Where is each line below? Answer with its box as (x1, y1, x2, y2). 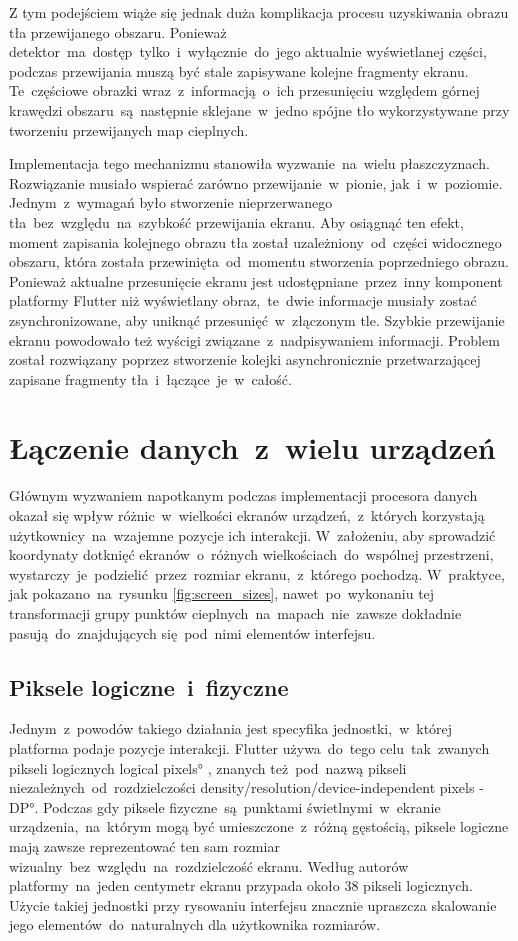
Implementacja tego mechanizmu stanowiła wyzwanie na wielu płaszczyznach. (9, 153, 490, 174)
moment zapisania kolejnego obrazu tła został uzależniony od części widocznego (9, 231, 502, 252)
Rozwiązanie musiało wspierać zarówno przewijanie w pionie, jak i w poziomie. (9, 172, 503, 193)
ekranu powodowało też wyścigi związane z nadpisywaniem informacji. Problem (9, 329, 500, 350)
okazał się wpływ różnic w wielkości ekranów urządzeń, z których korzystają (9, 505, 485, 525)
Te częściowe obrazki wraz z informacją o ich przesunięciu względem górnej (9, 80, 480, 101)
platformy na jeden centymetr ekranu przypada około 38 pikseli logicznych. (9, 875, 473, 896)
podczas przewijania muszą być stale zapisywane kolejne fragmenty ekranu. (9, 60, 469, 81)
